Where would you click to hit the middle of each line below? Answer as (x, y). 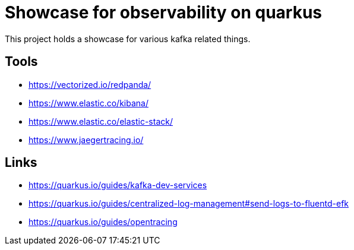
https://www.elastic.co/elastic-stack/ (101, 121)
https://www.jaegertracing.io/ (86, 140)
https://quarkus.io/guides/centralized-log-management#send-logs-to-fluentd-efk (189, 204)
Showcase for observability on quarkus (164, 12)
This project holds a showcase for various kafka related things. (128, 39)
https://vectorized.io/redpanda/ (90, 84)
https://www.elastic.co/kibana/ (88, 103)
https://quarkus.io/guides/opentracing (103, 222)
